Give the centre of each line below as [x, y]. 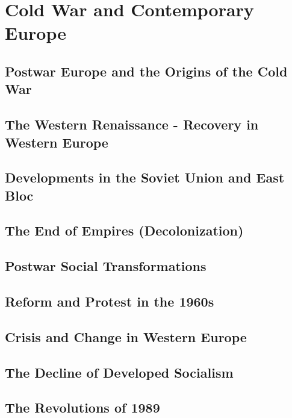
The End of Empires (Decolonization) [124, 230]
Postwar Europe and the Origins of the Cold [146, 71]
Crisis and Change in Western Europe [126, 336]
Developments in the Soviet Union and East [145, 177]
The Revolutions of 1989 [82, 407]
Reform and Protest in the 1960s [110, 301]
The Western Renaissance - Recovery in [132, 124]
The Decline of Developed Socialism [119, 372]
